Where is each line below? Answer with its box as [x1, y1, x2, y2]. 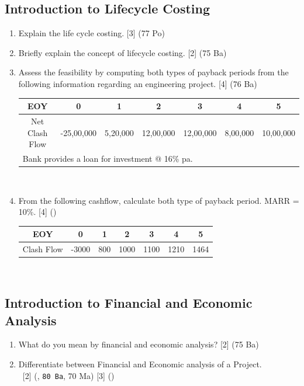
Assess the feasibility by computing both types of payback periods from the [18, 66, 289, 78]
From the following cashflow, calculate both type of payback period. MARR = [18, 194, 299, 206]
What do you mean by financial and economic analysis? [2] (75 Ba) [18, 338, 259, 350]
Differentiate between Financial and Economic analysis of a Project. [18, 358, 262, 370]
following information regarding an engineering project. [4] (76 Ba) [18, 77, 257, 89]
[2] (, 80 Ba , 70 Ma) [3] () [22, 369, 115, 381]
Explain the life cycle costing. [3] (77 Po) [18, 27, 165, 39]
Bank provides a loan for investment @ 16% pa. [22, 152, 193, 164]
